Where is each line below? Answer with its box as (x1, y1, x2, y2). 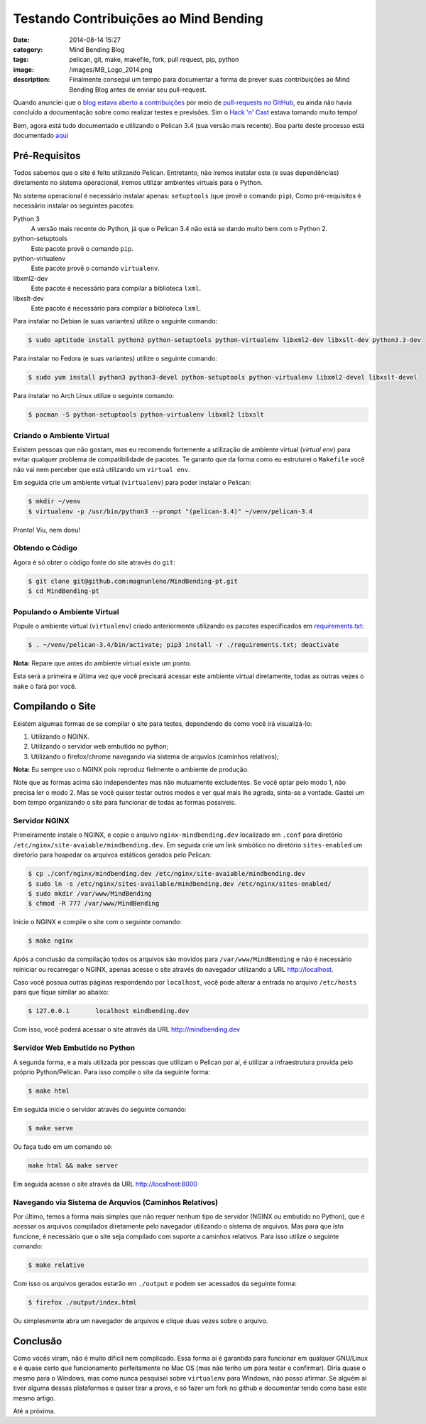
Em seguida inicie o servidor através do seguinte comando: (13, 1105, 187, 1113)
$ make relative (28, 1261, 85, 1269)
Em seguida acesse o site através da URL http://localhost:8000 (13, 1179, 198, 1188)
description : (13, 75, 50, 84)
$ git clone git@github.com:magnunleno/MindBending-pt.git (28, 577, 238, 585)
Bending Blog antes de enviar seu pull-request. (69, 85, 207, 94)
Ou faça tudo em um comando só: (13, 1142, 113, 1151)
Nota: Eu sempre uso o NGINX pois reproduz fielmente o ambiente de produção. (13, 765, 249, 774)
